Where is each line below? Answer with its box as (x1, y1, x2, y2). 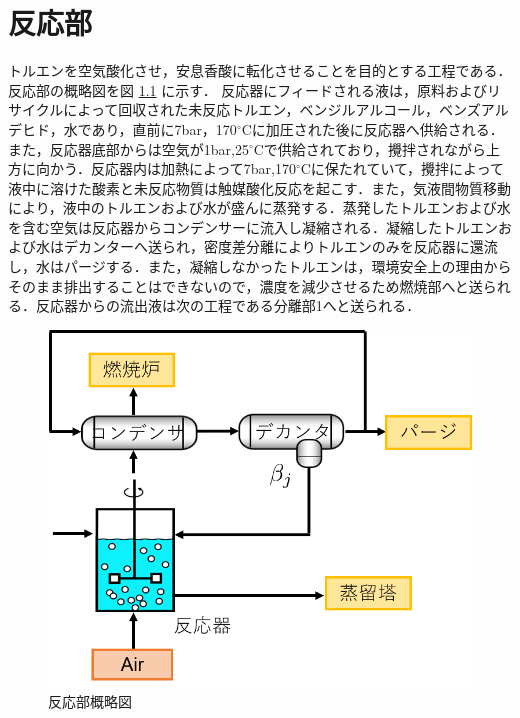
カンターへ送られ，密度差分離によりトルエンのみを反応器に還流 (77, 236, 498, 257)
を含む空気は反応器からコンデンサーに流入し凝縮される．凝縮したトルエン (8, 216, 498, 237)
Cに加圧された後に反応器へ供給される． (241, 118, 504, 139)
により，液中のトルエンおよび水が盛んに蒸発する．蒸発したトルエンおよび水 (8, 197, 511, 218)
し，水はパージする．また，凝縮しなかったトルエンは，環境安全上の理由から (8, 256, 512, 277)
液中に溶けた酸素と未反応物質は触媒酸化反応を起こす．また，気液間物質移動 (8, 177, 511, 198)
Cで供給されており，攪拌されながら (253, 138, 487, 159)
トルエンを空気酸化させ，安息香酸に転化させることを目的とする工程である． (8, 60, 512, 81)
